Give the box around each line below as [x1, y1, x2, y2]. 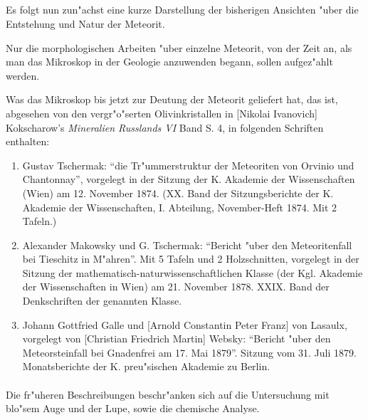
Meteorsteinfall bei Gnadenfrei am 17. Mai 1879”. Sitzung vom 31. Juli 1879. [22, 345, 357, 359]
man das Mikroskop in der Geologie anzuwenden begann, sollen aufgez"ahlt [6, 54, 333, 69]
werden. [6, 68, 40, 83]
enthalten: [6, 134, 50, 149]
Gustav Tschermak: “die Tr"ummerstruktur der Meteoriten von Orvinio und [22, 157, 354, 172]
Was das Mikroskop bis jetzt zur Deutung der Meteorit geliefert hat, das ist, [6, 92, 338, 107]
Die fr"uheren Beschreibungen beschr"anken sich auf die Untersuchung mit [6, 387, 330, 401]
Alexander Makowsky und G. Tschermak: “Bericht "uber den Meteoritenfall [22, 237, 352, 252]
